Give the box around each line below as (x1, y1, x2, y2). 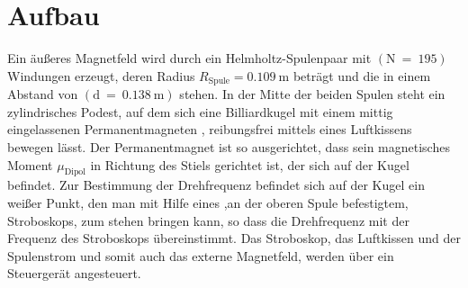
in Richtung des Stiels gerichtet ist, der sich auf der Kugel (90, 155, 409, 174)
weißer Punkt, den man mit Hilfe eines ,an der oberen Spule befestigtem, (7, 193, 409, 211)
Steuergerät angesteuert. (7, 264, 141, 283)
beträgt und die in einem (292, 66, 431, 85)
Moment (7, 155, 53, 174)
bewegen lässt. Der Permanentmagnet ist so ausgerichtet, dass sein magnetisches (7, 137, 450, 156)
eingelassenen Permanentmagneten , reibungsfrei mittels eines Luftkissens (7, 120, 412, 139)
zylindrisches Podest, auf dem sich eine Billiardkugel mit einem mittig (7, 102, 393, 121)
